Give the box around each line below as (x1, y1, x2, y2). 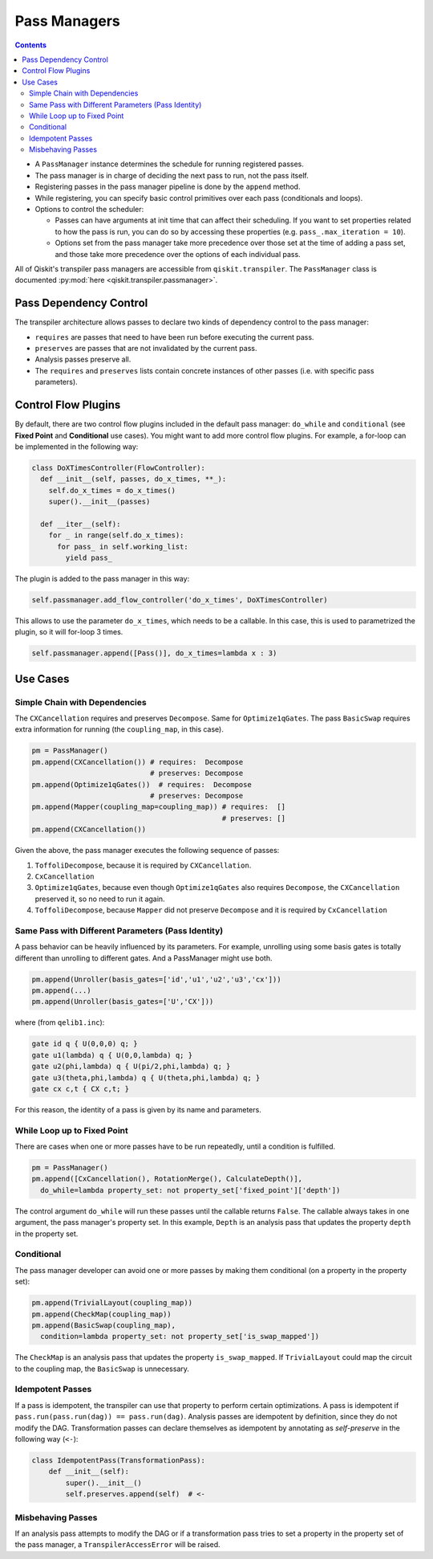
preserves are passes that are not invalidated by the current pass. (34, 344, 257, 353)
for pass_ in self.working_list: (57, 542, 188, 551)
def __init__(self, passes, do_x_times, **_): (40, 475, 227, 484)
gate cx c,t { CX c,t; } (31, 1084, 130, 1093)
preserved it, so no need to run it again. (34, 894, 165, 904)
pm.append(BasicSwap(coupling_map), (31, 1320, 176, 1329)
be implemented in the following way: (14, 442, 139, 451)
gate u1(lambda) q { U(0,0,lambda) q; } (31, 1051, 192, 1059)
